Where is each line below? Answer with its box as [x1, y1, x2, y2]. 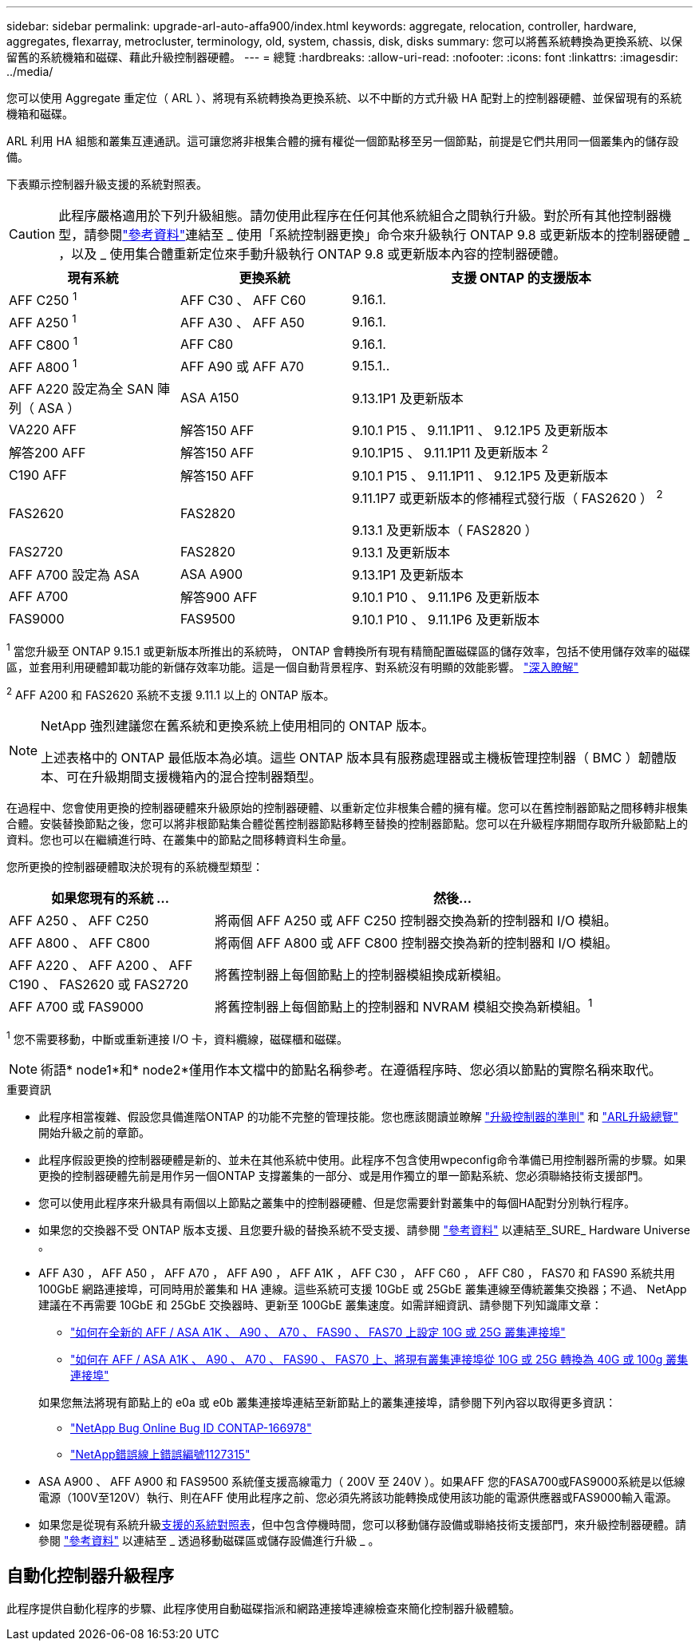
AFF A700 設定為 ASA [9, 566, 140, 583]
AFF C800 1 [9, 335, 78, 354]
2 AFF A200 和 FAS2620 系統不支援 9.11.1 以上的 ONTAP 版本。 [6, 685, 335, 702]
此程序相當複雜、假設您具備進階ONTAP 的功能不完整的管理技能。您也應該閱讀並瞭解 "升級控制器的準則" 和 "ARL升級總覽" [38, 1110, 679, 1124]
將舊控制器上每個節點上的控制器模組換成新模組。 [215, 967, 509, 984]
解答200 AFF [9, 445, 86, 461]
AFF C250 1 [9, 290, 77, 309]
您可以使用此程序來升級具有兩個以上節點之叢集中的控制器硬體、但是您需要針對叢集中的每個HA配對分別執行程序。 [38, 1196, 636, 1210]
